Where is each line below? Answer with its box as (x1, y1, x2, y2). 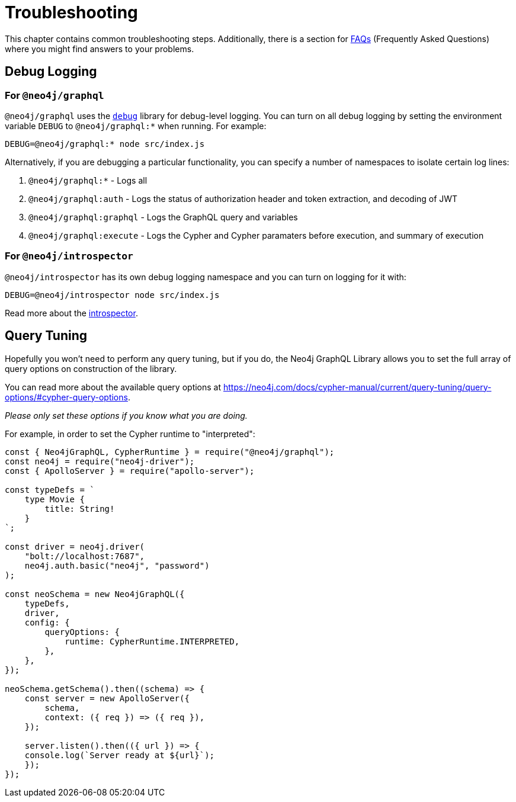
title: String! (44, 503, 115, 514)
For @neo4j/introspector (5, 250, 133, 262)
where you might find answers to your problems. (5, 43, 194, 54)
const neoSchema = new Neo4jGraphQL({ (5, 589, 185, 599)
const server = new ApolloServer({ (24, 693, 190, 703)
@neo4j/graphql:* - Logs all (28, 175, 148, 185)
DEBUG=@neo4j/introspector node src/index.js (5, 290, 220, 300)
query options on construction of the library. (5, 363, 177, 374)
